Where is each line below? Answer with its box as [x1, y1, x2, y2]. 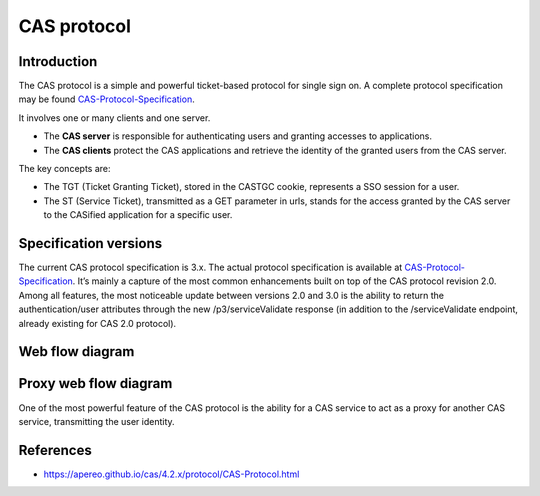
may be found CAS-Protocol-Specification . [18, 93, 195, 105]
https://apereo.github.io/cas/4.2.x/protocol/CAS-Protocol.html [43, 468, 300, 480]
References [18, 441, 92, 459]
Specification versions [18, 235, 163, 252]
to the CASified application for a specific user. [43, 209, 233, 221]
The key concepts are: [18, 163, 111, 175]
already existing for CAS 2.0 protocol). [18, 317, 177, 329]
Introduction [18, 53, 98, 70]
